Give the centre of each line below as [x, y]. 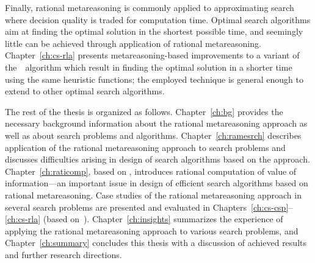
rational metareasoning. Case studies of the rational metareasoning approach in [153, 195]
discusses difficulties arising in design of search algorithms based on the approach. [157, 159]
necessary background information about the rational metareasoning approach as [156, 123]
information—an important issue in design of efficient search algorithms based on [157, 183]
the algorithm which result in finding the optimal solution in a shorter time [149, 67]
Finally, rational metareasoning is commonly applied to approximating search [150, 7]
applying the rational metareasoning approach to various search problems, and [152, 230]
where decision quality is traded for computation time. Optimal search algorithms [158, 19]
